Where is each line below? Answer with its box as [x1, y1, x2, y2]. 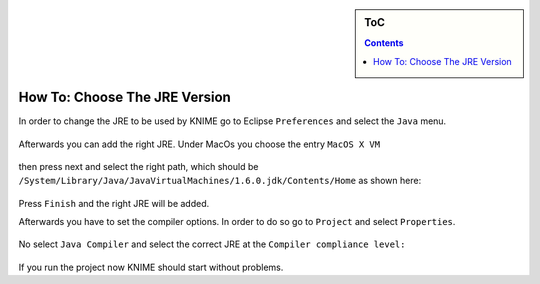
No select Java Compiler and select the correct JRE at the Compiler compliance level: [18, 238, 406, 250]
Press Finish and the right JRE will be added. [18, 197, 210, 209]
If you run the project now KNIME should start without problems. [18, 261, 284, 273]
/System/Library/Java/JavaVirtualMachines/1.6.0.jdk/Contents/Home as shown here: [18, 175, 422, 187]
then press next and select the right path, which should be [18, 160, 259, 172]
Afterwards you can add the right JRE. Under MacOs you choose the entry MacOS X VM [18, 138, 380, 150]
